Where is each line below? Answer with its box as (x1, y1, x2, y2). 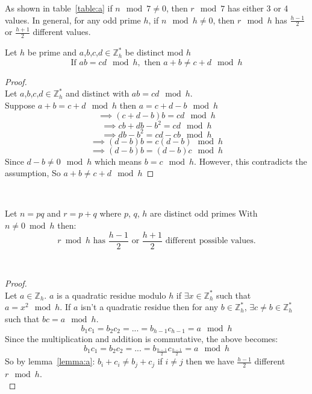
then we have (186, 355, 234, 367)
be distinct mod (125, 46, 184, 59)
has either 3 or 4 (227, 2, 289, 14)
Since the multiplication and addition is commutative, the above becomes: (5, 332, 278, 345)
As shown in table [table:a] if (5, 2, 113, 14)
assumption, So (5, 167, 61, 179)
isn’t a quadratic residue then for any (80, 300, 219, 313)
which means (94, 154, 142, 167)
